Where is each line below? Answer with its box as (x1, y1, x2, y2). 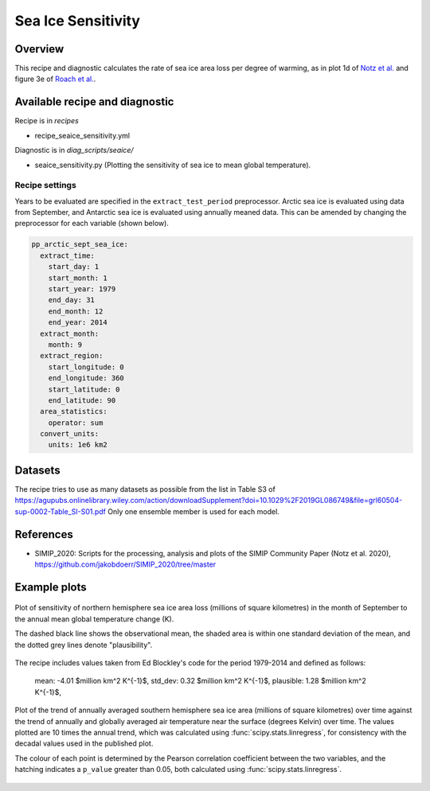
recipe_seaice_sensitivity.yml (34, 131, 131, 140)
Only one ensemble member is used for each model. (107, 506, 280, 516)
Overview (14, 42, 64, 56)
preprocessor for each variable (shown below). (14, 219, 169, 228)
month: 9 (48, 340, 83, 349)
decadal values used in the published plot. (14, 738, 154, 748)
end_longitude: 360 (48, 374, 125, 383)
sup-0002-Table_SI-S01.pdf (14, 506, 107, 516)
